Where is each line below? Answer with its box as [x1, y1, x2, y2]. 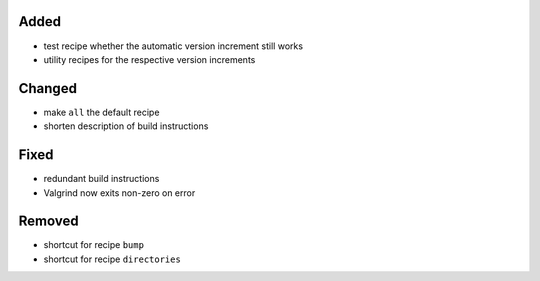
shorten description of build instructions [43, 120, 209, 132]
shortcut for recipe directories [43, 253, 182, 265]
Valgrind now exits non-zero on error [43, 186, 196, 199]
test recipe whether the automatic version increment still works [43, 40, 304, 52]
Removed [18, 213, 79, 230]
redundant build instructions [43, 173, 160, 185]
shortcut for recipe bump [43, 239, 145, 251]
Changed [18, 80, 77, 97]
